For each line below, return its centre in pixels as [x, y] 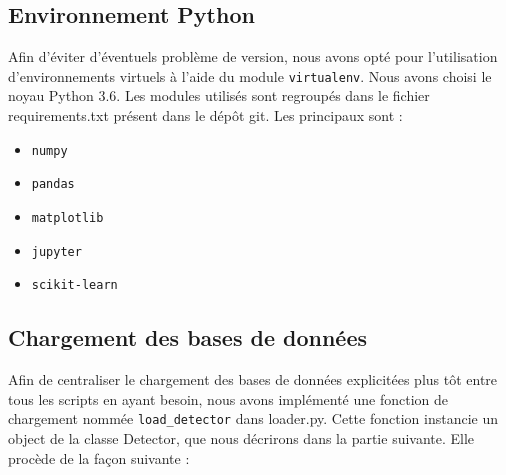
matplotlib [67, 217]
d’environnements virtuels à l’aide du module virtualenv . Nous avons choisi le [250, 75]
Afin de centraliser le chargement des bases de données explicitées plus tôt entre [253, 379]
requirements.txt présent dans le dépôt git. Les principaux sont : [205, 115]
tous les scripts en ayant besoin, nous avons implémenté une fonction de [228, 398]
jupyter [56, 251]
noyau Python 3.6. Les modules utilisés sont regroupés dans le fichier [219, 95]
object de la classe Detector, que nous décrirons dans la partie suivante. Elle [241, 437]
